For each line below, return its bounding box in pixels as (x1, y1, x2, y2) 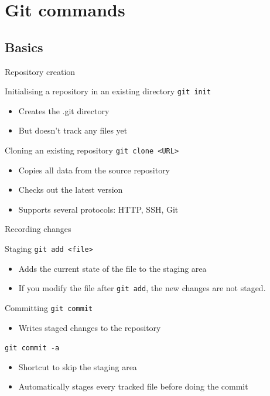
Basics (5, 37, 43, 56)
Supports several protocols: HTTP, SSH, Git (18, 203, 179, 215)
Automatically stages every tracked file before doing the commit (18, 380, 248, 392)
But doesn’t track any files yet (18, 124, 128, 136)
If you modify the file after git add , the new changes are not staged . (18, 282, 266, 294)
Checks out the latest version (18, 183, 123, 196)
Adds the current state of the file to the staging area (18, 262, 207, 274)
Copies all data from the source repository (18, 163, 170, 176)
